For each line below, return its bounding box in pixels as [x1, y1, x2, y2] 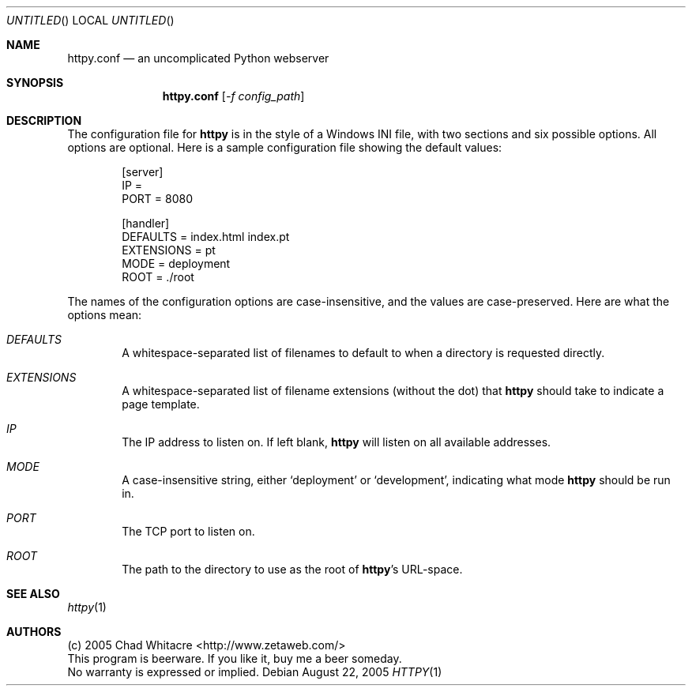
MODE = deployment [122, 257, 231, 270]
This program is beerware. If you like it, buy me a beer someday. [67, 652, 402, 665]
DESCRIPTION [6, 114, 82, 127]
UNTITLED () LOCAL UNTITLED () [6, 13, 175, 27]
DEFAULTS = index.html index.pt [122, 230, 290, 243]
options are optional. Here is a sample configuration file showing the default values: [67, 141, 502, 154]
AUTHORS [6, 625, 62, 638]
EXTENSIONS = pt [122, 243, 216, 257]
